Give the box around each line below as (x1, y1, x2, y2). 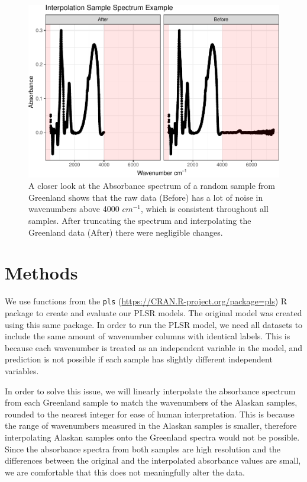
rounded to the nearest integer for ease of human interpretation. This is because (5, 407, 295, 420)
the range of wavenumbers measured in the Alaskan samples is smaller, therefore (5, 419, 297, 432)
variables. (5, 365, 39, 377)
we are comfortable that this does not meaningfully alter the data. (5, 465, 245, 478)
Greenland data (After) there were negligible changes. (28, 226, 223, 238)
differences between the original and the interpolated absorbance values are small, (5, 454, 301, 467)
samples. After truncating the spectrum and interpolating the (28, 214, 251, 227)
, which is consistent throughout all (141, 203, 269, 215)
